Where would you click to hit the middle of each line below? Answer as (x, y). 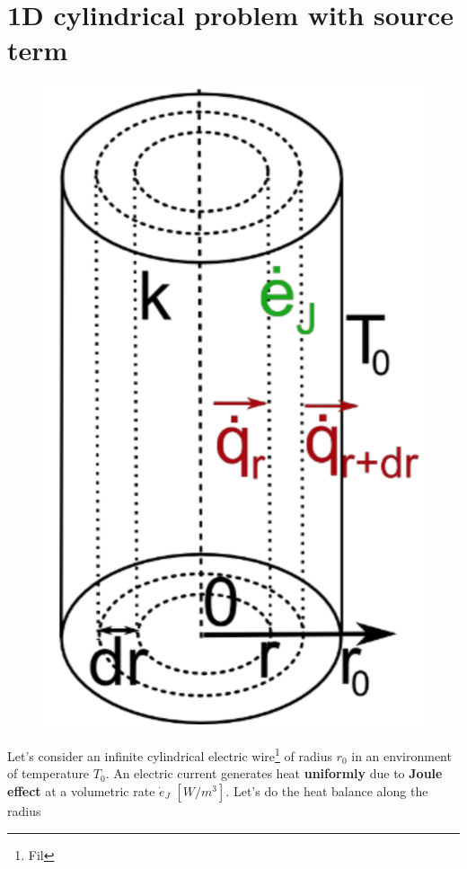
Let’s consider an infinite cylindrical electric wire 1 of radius (170, 754)
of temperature (48, 773)
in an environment (401, 755)
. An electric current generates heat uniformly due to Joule (274, 773)
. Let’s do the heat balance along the (327, 791)
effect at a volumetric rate (81, 791)
